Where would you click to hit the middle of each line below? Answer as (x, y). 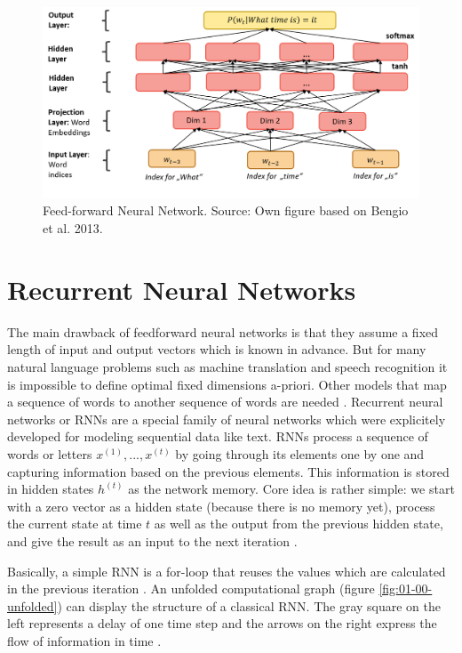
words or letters (50, 453)
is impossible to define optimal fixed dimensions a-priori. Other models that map (227, 384)
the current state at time (75, 524)
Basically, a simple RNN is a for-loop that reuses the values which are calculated (227, 571)
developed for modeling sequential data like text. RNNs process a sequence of (218, 436)
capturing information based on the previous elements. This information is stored (228, 471)
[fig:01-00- (406, 589)
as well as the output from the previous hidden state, (299, 524)
